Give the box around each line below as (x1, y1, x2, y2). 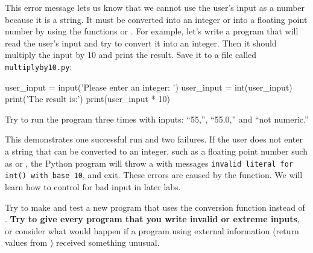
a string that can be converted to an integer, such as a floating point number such (5, 145, 308, 157)
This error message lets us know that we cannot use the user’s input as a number (5, 1, 305, 13)
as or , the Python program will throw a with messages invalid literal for (5, 156, 294, 169)
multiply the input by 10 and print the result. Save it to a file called (5, 48, 257, 61)
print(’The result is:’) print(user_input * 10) (5, 92, 170, 105)
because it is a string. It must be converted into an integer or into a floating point (5, 13, 308, 25)
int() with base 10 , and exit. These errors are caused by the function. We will (5, 168, 303, 181)
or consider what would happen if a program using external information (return (5, 224, 299, 237)
